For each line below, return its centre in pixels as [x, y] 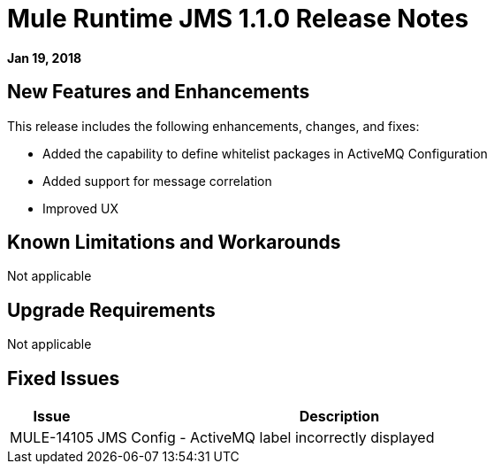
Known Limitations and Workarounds [174, 243]
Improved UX [80, 208]
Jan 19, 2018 [45, 58]
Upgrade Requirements [111, 310]
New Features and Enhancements [159, 92]
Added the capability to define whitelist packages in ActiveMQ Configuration [265, 153]
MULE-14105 [52, 438]
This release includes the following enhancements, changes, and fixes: [213, 126]
